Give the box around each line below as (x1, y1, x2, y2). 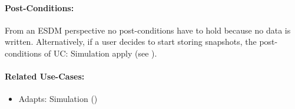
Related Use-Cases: (5, 70, 85, 82)
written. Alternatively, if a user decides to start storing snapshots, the (5, 35, 257, 48)
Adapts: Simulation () (18, 93, 98, 105)
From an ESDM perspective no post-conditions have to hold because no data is (5, 24, 291, 36)
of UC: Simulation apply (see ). (44, 47, 157, 59)
